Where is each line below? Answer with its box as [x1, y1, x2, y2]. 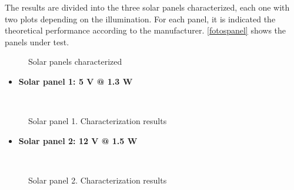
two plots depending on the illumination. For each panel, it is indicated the [5, 12, 276, 25]
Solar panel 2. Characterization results [28, 174, 167, 186]
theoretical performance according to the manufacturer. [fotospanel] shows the [5, 24, 286, 36]
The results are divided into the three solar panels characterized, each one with [5, 1, 290, 13]
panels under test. [5, 35, 69, 48]
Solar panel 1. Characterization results [28, 115, 167, 127]
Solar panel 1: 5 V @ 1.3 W [18, 75, 133, 87]
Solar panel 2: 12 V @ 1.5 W [18, 134, 138, 146]
